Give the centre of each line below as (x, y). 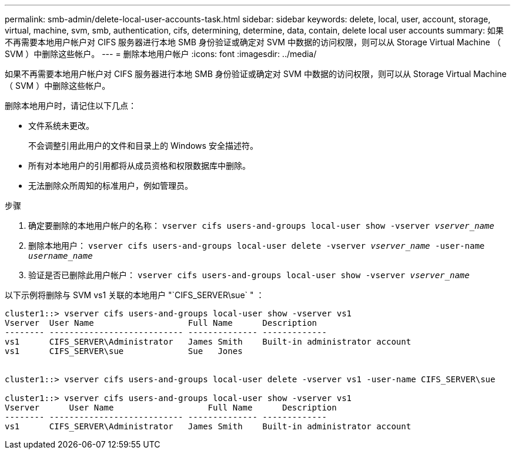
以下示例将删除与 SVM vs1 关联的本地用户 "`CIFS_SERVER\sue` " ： (135, 295)
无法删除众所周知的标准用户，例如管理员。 (111, 186)
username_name (61, 256)
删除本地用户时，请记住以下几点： (71, 106)
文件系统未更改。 (61, 126)
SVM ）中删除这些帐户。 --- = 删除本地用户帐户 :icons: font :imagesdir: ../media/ (161, 54)
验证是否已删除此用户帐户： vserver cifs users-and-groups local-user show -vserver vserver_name (249, 275)
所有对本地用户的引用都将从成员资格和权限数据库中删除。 (139, 166)
